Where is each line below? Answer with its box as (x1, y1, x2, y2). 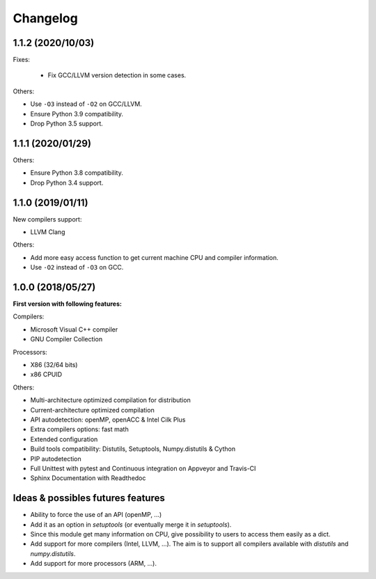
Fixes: (13, 56, 31, 64)
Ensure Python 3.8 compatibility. (30, 169, 123, 177)
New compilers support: (13, 215, 82, 223)
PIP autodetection (30, 454, 81, 463)
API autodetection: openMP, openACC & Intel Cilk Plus (30, 415, 186, 424)
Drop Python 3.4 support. (30, 178, 104, 187)
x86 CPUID (30, 370, 63, 379)
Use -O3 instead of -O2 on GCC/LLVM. (30, 100, 142, 108)
